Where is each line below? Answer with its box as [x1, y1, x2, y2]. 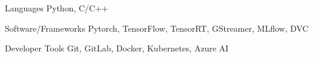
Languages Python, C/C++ [5, 2, 109, 14]
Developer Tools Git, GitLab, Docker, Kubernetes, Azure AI [5, 42, 229, 54]
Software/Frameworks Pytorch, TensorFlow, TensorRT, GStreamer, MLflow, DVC [5, 22, 309, 34]
